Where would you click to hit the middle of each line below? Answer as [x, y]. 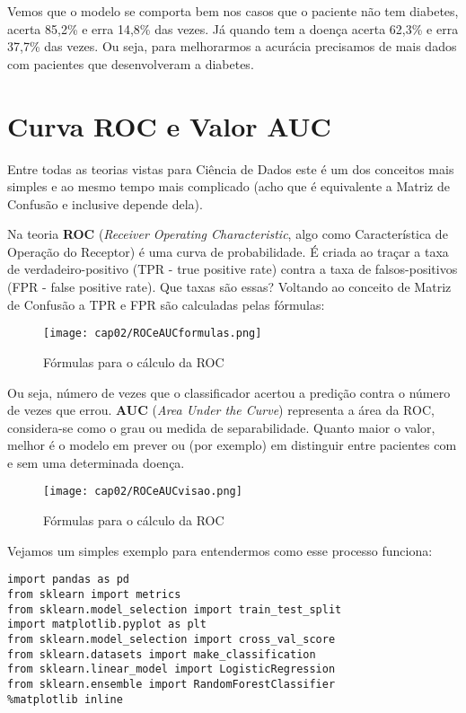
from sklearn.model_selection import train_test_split [175, 609]
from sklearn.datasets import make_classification [162, 654]
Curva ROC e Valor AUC [169, 125]
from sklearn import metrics [94, 594]
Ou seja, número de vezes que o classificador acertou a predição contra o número [229, 392]
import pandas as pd [69, 580]
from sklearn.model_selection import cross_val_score [171, 639]
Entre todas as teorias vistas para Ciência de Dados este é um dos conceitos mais [231, 168]
